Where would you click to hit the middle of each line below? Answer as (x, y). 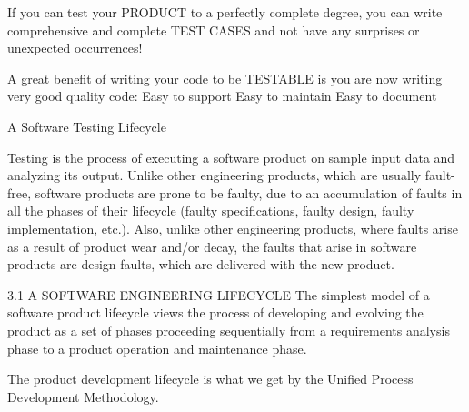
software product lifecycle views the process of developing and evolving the (215, 312)
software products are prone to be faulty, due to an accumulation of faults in (249, 192)
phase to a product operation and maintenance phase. (157, 348)
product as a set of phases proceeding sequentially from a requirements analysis (229, 330)
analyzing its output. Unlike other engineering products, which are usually (215, 175)
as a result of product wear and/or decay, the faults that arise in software (212, 246)
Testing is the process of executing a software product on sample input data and (231, 157)
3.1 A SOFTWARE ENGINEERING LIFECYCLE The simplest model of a (219, 294)
